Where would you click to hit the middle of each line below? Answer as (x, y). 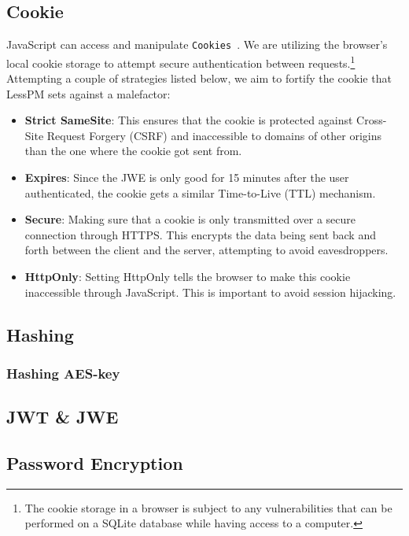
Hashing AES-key (63, 373)
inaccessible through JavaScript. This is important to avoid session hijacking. (210, 292)
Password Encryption (95, 463)
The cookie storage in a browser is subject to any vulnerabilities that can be (208, 507)
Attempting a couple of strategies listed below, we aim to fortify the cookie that (199, 78)
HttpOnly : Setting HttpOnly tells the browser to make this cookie (188, 277)
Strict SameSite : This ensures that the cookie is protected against (189, 120)
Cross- (372, 120)
